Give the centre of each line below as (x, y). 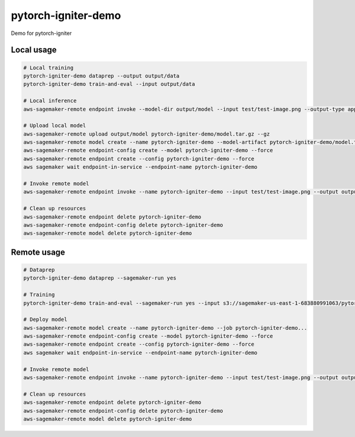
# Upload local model (55, 126)
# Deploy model (45, 319)
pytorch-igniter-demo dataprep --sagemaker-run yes (100, 278)
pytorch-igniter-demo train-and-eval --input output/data (109, 84)
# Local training (49, 68)
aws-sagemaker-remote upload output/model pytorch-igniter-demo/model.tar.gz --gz (147, 134)
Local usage (34, 50)
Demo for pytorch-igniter (41, 33)
